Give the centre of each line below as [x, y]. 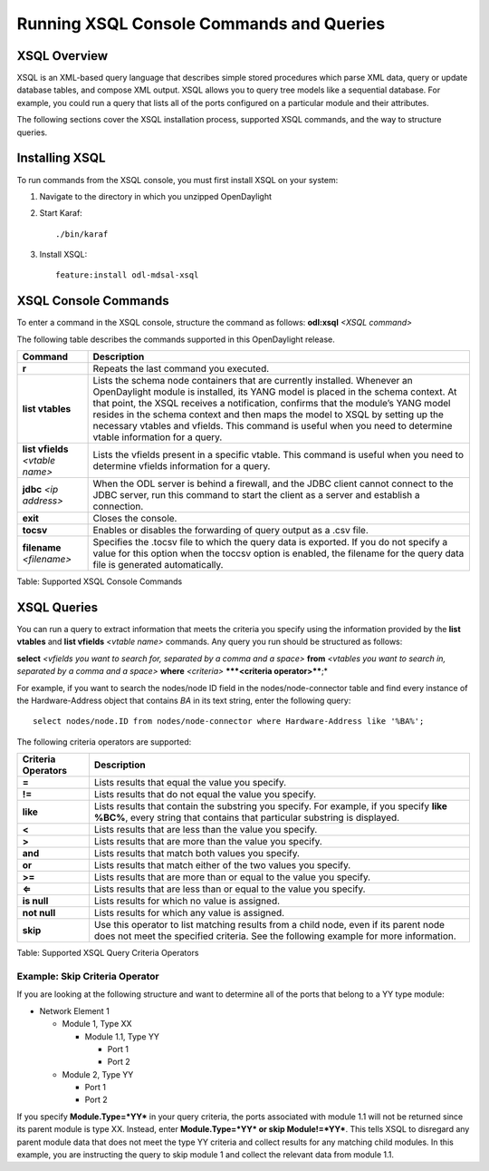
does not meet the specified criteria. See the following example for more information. [275, 936]
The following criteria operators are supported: [104, 742]
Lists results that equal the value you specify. [190, 783]
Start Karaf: [61, 213]
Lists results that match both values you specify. [197, 854]
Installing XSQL [61, 158]
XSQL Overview [62, 56]
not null [39, 913]
